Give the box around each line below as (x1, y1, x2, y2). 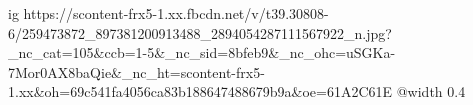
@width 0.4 (396, 81, 466, 102)
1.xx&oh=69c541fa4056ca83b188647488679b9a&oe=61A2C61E (8, 81, 393, 102)
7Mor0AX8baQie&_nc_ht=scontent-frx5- (8, 61, 265, 82)
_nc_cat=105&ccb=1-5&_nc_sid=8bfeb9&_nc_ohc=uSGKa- (8, 42, 396, 63)
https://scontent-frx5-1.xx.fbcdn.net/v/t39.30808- (23, 3, 329, 23)
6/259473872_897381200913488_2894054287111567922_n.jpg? (8, 22, 392, 43)
